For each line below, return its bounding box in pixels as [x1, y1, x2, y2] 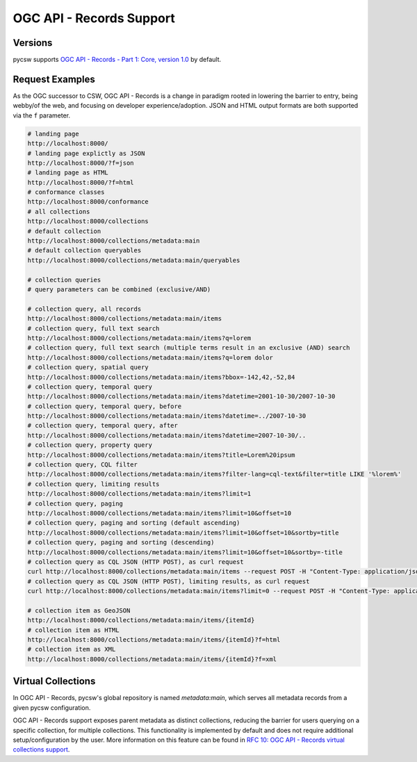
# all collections [27, 207, 90, 216]
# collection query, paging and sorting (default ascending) [27, 519, 240, 527]
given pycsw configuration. [13, 703, 91, 712]
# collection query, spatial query [27, 364, 149, 371]
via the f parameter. [13, 111, 71, 120]
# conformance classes [27, 188, 105, 196]
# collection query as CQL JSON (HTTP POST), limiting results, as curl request [27, 577, 310, 585]
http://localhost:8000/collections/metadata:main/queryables [27, 256, 240, 264]
